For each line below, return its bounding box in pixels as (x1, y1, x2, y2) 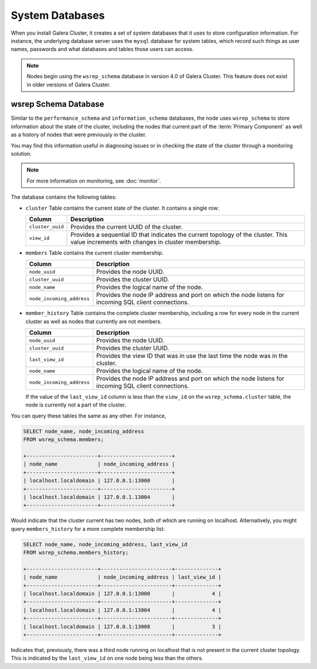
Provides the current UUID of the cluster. (70, 223, 183, 231)
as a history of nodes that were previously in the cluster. (11, 131, 147, 138)
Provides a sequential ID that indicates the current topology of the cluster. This (70, 230, 288, 238)
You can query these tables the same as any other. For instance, (11, 412, 167, 419)
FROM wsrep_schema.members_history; (23, 549, 129, 556)
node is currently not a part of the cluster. (25, 401, 126, 408)
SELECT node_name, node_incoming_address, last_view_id (23, 541, 188, 547)
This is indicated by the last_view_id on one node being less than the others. (11, 655, 204, 662)
